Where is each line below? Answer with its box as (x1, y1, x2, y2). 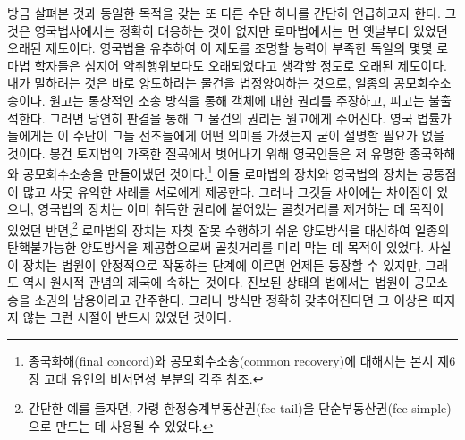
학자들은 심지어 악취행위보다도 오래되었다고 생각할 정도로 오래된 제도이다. (34, 55, 447, 74)
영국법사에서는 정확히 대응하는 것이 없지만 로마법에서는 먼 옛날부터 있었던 (34, 21, 448, 39)
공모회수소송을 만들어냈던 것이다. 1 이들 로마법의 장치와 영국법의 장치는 (22, 162, 418, 182)
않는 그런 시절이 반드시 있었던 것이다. (22, 308, 232, 326)
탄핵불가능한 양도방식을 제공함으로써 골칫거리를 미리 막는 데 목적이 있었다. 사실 (7, 238, 452, 257)
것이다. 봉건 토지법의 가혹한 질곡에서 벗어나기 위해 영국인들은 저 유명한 (7, 143, 406, 162)
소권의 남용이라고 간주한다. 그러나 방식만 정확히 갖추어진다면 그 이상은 (34, 290, 428, 309)
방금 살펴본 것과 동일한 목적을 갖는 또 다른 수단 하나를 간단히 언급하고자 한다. (7, 4, 441, 21)
